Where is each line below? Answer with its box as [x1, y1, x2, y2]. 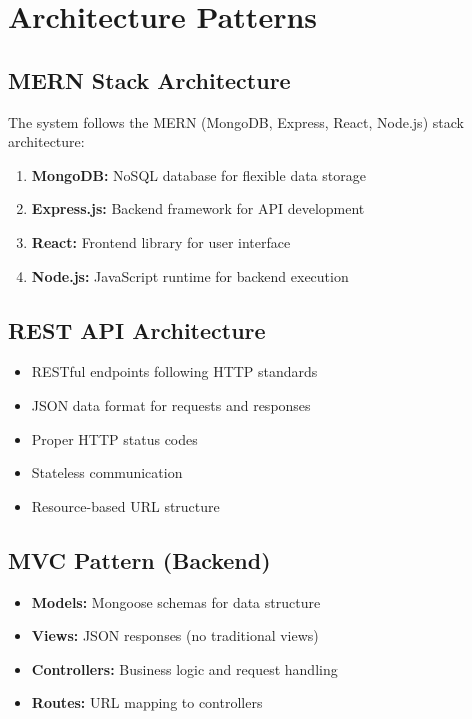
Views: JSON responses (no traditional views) [31, 625, 319, 646]
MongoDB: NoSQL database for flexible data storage [31, 164, 366, 185]
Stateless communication [31, 462, 183, 483]
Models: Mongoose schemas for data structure [31, 591, 321, 612]
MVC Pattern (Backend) [8, 544, 271, 575]
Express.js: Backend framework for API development [31, 198, 365, 219]
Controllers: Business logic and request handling [31, 658, 338, 679]
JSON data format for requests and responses [31, 394, 311, 415]
